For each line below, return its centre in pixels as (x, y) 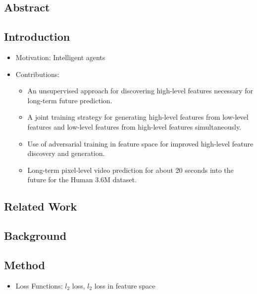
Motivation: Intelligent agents (60, 57)
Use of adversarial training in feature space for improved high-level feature (140, 143)
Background (35, 236)
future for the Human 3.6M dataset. (82, 180)
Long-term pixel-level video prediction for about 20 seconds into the (130, 170)
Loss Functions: (39, 285)
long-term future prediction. (70, 100)
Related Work (41, 206)
